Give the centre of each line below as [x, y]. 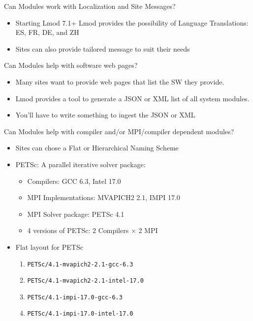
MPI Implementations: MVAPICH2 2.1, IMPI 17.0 [104, 197]
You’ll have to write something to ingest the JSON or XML [105, 115]
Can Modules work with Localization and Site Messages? [90, 6]
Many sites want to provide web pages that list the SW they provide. [120, 81]
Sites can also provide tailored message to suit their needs [103, 48]
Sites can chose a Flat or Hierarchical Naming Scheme [97, 148]
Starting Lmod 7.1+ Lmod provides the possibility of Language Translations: [132, 22]
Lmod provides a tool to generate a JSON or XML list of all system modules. [132, 98]
